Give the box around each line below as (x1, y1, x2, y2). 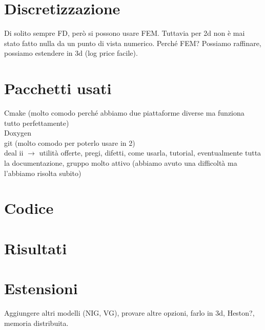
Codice (4, 197, 54, 218)
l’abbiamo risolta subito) (4, 167, 81, 178)
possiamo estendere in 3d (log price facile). (4, 48, 138, 58)
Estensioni (4, 278, 78, 299)
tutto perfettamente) (4, 117, 69, 128)
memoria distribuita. (4, 317, 69, 328)
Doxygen (4, 127, 32, 138)
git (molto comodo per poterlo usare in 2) (4, 137, 135, 148)
